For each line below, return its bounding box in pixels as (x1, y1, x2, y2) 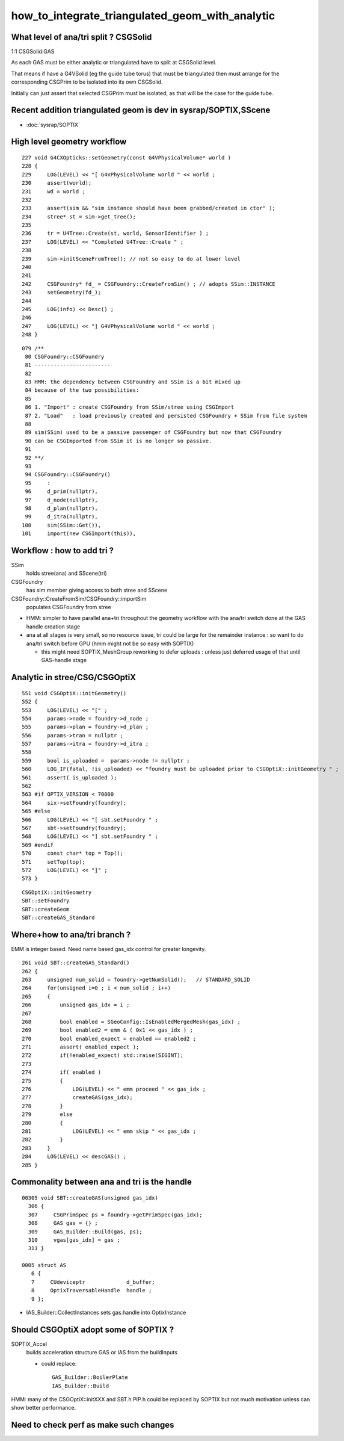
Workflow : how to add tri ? (11, 545, 114, 556)
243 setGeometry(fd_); (22, 289, 102, 296)
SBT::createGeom (22, 906, 70, 913)
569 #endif (22, 841, 54, 848)
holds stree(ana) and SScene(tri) (26, 569, 108, 577)
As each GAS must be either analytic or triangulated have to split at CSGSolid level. (11, 59, 217, 66)
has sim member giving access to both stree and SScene (26, 587, 168, 594)
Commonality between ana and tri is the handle (11, 1177, 192, 1187)
